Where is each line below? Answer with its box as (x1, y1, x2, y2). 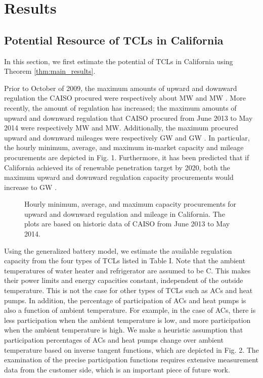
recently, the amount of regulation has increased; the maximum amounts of (4, 102, 237, 113)
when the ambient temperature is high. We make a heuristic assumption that (4, 324, 243, 335)
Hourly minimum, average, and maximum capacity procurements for (24, 199, 237, 209)
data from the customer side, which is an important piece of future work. (4, 364, 230, 374)
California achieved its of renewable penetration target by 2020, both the (4, 162, 230, 172)
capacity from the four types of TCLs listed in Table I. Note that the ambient (4, 255, 245, 266)
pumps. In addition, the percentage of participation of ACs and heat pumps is (4, 295, 246, 305)
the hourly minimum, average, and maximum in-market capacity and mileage (4, 142, 244, 153)
